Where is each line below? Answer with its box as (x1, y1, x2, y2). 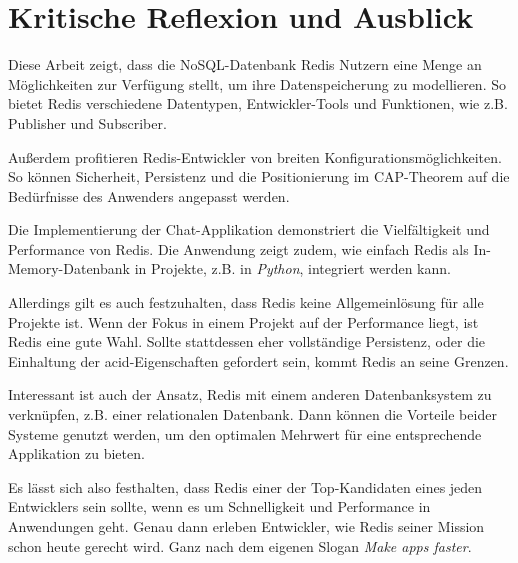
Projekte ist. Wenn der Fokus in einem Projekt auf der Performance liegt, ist (8, 311, 479, 332)
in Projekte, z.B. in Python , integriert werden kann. (134, 258, 451, 279)
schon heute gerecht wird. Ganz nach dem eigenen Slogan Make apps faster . (8, 535, 472, 556)
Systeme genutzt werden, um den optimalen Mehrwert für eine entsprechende (8, 423, 482, 444)
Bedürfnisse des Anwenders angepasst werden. (8, 185, 290, 206)
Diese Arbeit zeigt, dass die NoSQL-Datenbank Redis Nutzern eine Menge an (8, 54, 482, 75)
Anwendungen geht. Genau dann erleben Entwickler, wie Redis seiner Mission (8, 516, 485, 536)
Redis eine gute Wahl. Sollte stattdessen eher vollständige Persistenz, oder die (8, 331, 486, 352)
